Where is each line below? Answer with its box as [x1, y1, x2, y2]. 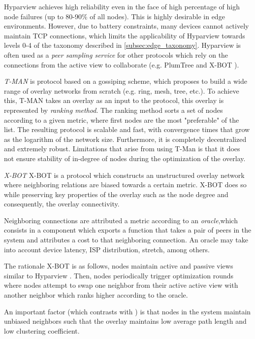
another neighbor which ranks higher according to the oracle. [4, 290, 188, 300]
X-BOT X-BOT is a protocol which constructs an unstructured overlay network [4, 169, 245, 180]
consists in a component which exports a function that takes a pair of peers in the [4, 225, 252, 235]
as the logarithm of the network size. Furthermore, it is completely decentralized [4, 134, 247, 144]
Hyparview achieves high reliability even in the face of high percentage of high [4, 1, 240, 11]
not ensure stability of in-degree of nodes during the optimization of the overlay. [4, 153, 246, 163]
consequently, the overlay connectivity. [4, 199, 120, 209]
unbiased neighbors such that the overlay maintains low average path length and [4, 316, 247, 326]
